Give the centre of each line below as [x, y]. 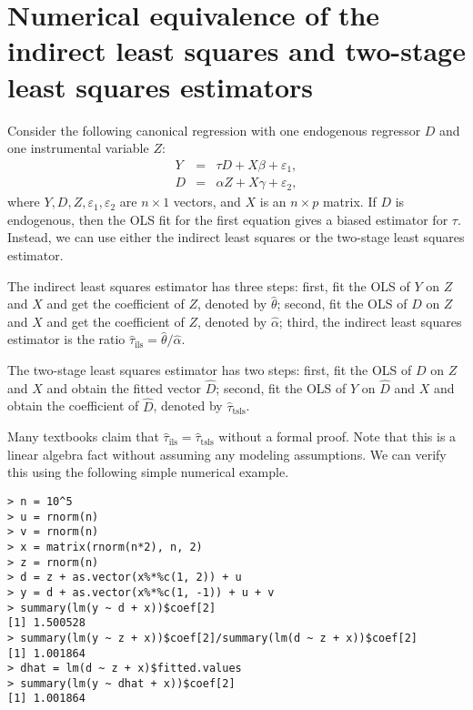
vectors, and [207, 202]
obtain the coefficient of [73, 406]
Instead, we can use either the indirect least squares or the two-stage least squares [236, 237]
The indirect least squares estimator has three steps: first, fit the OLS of [209, 285]
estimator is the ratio [66, 339]
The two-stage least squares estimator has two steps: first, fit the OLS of [210, 369]
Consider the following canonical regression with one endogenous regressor [214, 130]
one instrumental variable [78, 148]
